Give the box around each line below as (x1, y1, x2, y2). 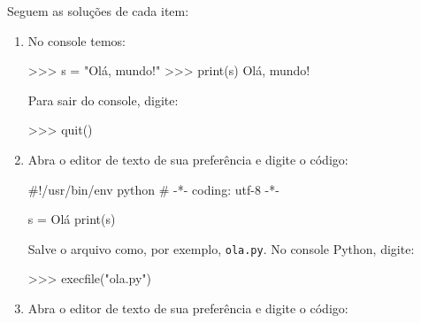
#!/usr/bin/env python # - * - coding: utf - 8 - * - (27, 180, 279, 198)
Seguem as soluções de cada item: (7, 2, 189, 19)
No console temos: (27, 31, 126, 50)
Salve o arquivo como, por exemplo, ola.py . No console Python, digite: (27, 239, 415, 258)
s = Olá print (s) (27, 210, 116, 228)
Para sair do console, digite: (27, 90, 179, 109)
